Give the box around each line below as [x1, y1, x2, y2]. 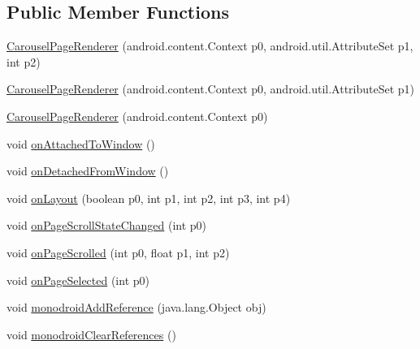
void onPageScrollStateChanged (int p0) [6, 217, 207, 234]
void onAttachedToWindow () [6, 135, 155, 152]
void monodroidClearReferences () [6, 325, 176, 343]
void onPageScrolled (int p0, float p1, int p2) [6, 243, 230, 261]
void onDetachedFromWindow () [6, 162, 169, 179]
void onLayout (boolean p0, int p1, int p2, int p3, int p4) [6, 189, 291, 206]
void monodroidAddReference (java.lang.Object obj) [6, 299, 266, 316]
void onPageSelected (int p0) [6, 271, 149, 288]
